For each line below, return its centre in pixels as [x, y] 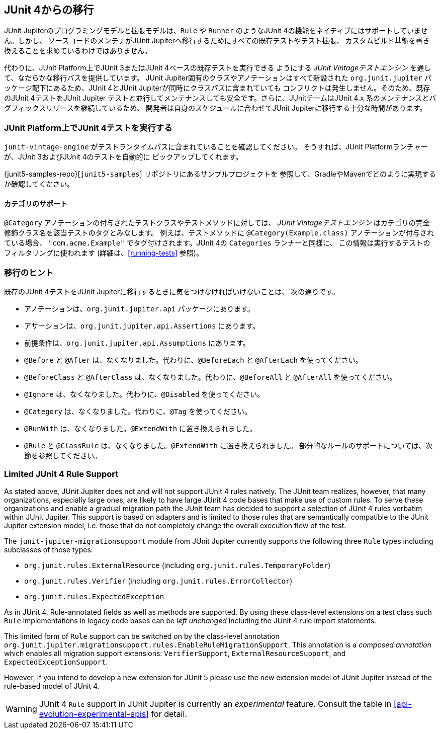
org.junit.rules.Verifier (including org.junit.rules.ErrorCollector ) [158, 581]
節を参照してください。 [63, 456]
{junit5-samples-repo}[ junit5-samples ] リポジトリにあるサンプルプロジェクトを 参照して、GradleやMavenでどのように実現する [220, 174]
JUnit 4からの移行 [49, 10]
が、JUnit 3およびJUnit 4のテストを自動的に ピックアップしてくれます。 [123, 157]
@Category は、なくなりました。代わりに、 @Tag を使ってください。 [138, 412]
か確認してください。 [39, 184]
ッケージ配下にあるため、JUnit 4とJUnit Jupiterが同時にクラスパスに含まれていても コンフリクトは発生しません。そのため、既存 [217, 88]
